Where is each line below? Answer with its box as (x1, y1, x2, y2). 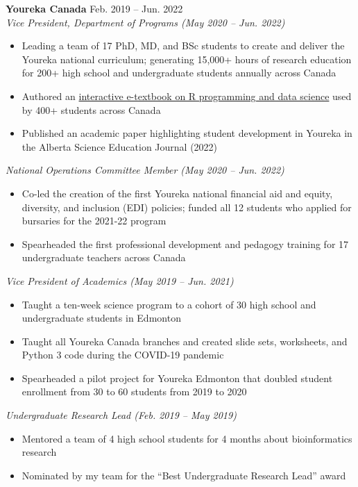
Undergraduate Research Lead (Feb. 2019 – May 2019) (6, 408, 237, 422)
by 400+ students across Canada (22, 102, 161, 117)
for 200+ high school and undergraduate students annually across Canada (22, 65, 336, 80)
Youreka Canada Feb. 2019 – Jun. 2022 (6, 1, 183, 15)
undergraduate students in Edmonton (22, 311, 181, 325)
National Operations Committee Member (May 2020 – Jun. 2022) (6, 163, 284, 177)
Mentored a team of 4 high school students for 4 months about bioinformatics (22, 431, 352, 445)
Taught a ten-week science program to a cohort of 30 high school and (22, 297, 316, 311)
